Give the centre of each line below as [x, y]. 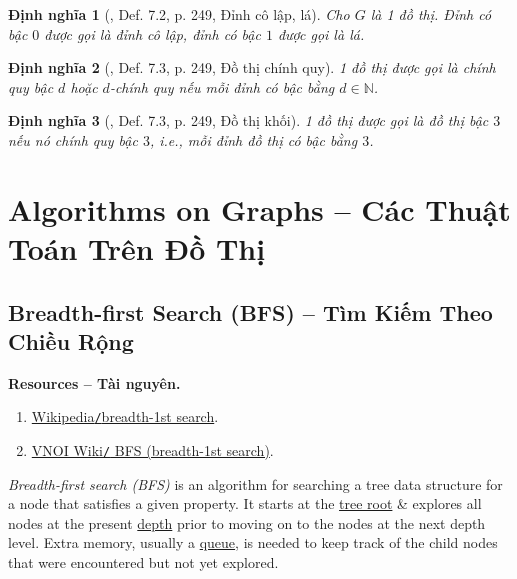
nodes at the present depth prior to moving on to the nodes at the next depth [247, 522]
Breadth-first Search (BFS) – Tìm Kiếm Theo [250, 311]
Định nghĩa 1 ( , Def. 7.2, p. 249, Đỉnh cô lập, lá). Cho [179, 14]
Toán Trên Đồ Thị [137, 247]
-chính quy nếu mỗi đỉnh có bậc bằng [222, 86]
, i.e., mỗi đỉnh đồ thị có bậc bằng [253, 139]
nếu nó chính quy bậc [73, 139]
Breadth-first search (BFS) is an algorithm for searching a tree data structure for [255, 483]
